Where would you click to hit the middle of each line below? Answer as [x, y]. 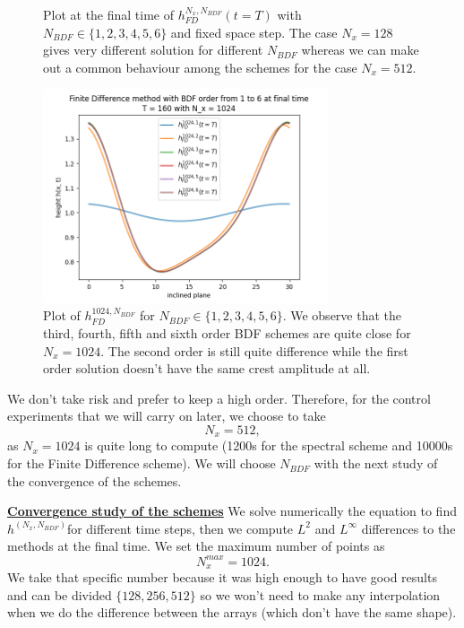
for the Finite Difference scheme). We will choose [142, 463]
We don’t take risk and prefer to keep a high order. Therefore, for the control [219, 398]
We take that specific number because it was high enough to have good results [222, 577]
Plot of [62, 315]
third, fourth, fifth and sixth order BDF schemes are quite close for [227, 333]
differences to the [408, 528]
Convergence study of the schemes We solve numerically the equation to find [232, 511]
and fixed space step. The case [254, 32]
